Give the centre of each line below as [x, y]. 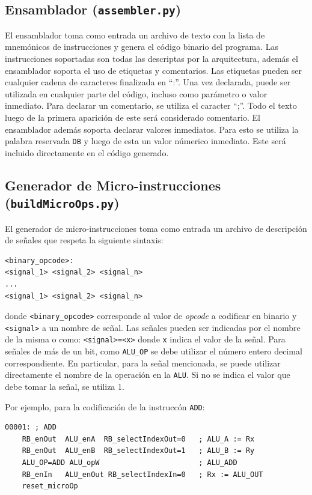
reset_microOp [50, 486]
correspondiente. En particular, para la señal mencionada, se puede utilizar [143, 363]
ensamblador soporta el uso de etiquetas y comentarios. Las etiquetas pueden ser [154, 70]
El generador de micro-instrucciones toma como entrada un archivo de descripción [156, 228]
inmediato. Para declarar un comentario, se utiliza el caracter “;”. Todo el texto [151, 105]
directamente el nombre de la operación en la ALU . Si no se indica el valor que [148, 375]
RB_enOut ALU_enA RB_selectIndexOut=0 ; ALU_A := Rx [138, 439]
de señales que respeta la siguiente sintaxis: [84, 240]
